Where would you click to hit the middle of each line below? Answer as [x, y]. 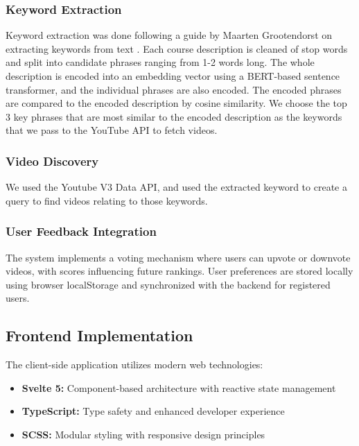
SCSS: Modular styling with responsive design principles [143, 434]
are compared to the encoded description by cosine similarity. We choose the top [176, 103]
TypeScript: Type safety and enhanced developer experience [153, 411]
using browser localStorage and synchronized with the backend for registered [168, 284]
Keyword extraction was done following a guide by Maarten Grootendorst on [169, 35]
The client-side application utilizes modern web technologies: [134, 364]
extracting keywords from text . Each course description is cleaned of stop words [177, 48]
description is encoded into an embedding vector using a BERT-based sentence [173, 76]
